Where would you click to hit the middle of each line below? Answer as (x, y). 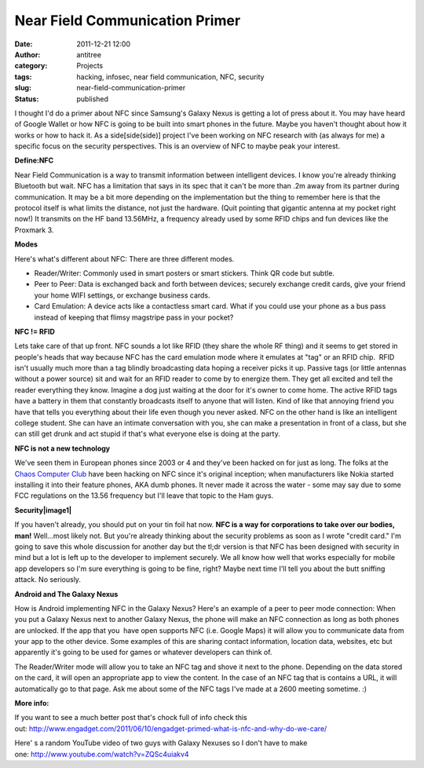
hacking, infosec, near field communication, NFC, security (170, 77)
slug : (23, 88)
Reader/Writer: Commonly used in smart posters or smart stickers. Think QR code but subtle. (185, 273)
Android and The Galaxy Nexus (66, 594)
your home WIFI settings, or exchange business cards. (122, 295)
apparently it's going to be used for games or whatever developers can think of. (143, 653)
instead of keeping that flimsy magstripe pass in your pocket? (134, 317)
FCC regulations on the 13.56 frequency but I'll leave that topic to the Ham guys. (144, 496)
